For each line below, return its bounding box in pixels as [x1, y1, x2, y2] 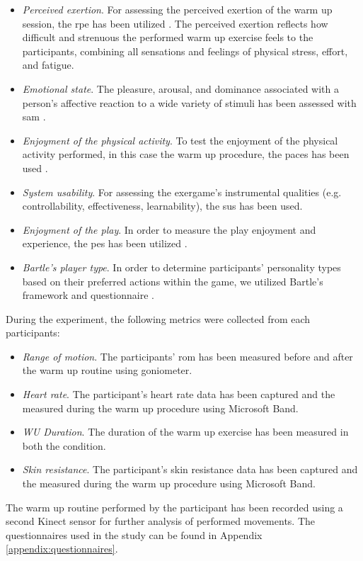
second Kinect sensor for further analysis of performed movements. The [6, 514, 316, 528]
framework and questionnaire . [22, 288, 154, 302]
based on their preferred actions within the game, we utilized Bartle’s [22, 273, 323, 288]
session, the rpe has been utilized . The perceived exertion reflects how [22, 16, 328, 30]
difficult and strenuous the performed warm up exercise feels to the [22, 30, 313, 45]
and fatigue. [22, 57, 74, 72]
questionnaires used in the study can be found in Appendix [6, 527, 263, 542]
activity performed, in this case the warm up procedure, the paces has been [22, 147, 350, 161]
